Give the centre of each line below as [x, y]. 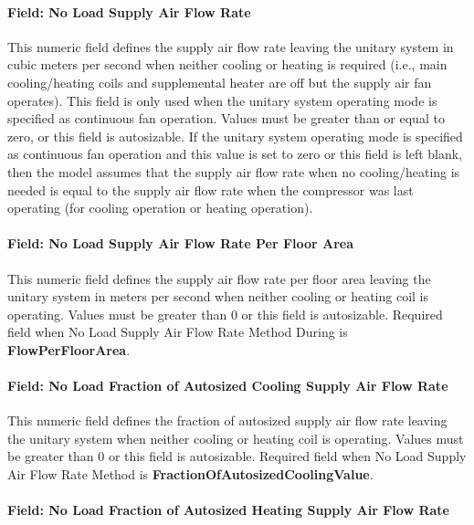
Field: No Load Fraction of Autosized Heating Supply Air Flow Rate [228, 510]
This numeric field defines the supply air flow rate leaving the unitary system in [231, 46]
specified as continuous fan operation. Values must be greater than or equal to [226, 118]
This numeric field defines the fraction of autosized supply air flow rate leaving [227, 420]
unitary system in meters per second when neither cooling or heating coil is [218, 296]
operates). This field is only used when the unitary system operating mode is [222, 100]
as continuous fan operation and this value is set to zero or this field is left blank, [235, 154]
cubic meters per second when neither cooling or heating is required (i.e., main [227, 64]
